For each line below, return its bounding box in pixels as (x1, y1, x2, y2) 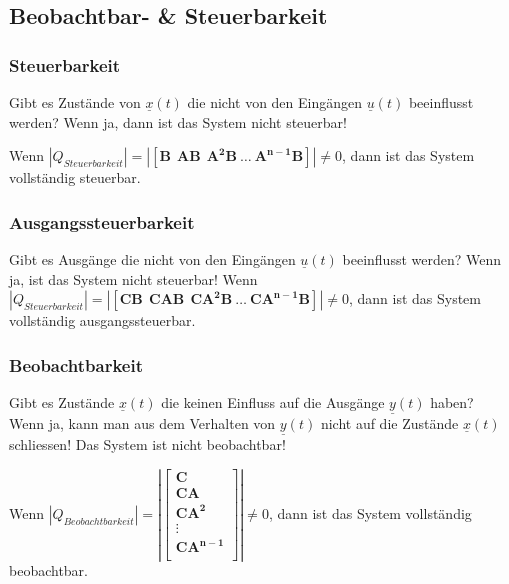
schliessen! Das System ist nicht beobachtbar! (9, 434, 286, 455)
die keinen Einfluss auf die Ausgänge (161, 392, 385, 412)
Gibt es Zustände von (9, 92, 141, 112)
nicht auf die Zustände (320, 413, 459, 434)
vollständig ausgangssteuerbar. (9, 310, 196, 331)
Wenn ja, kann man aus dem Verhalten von (9, 413, 276, 434)
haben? (430, 392, 474, 412)
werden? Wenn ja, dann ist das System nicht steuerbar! (9, 111, 347, 132)
